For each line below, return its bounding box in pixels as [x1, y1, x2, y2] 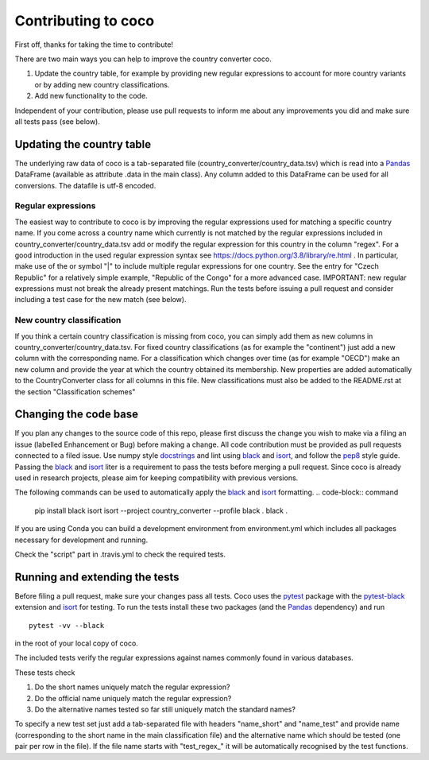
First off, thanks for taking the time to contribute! [14, 40, 174, 49]
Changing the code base [14, 408, 139, 421]
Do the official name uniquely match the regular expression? [34, 693, 232, 703]
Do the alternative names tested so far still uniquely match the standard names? [34, 704, 296, 714]
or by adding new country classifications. [34, 79, 170, 89]
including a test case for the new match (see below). [14, 295, 187, 304]
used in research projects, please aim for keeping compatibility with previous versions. [14, 473, 299, 483]
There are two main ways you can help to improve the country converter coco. [14, 54, 272, 64]
